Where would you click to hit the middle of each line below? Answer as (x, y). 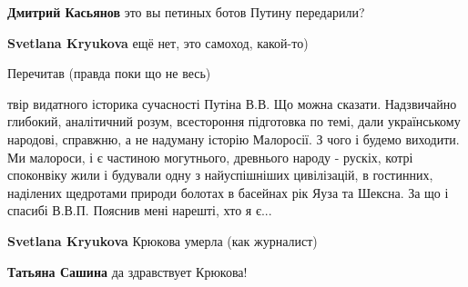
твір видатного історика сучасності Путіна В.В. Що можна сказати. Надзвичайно (232, 103)
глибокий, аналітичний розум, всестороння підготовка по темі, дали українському (234, 121)
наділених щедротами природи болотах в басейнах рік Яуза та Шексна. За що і (228, 192)
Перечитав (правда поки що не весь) (109, 73)
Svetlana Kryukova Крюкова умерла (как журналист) (163, 240)
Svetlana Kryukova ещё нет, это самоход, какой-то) (158, 42)
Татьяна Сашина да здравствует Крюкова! (127, 271)
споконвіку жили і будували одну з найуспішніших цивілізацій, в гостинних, (220, 175)
